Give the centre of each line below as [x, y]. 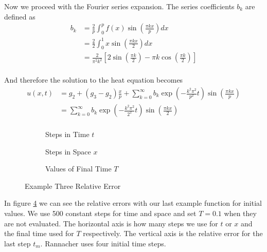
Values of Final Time [78, 169]
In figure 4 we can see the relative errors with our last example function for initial [133, 203]
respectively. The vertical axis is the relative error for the [173, 233]
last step [17, 243]
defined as [20, 16]
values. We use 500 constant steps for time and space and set [100, 213]
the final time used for [39, 233]
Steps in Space [68, 151]
